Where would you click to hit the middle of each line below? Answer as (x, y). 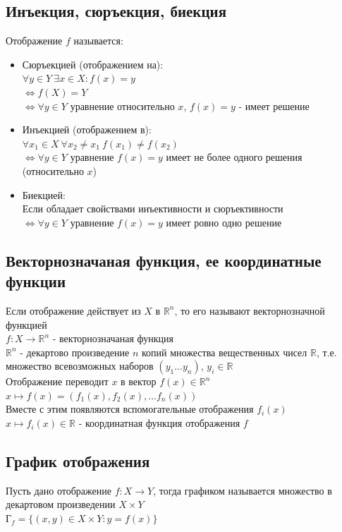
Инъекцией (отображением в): (87, 129)
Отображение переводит (57, 381)
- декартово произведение (75, 352)
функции (36, 281)
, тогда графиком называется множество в (243, 490)
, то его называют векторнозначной (250, 310)
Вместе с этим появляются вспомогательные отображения (130, 409)
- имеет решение (274, 105)
